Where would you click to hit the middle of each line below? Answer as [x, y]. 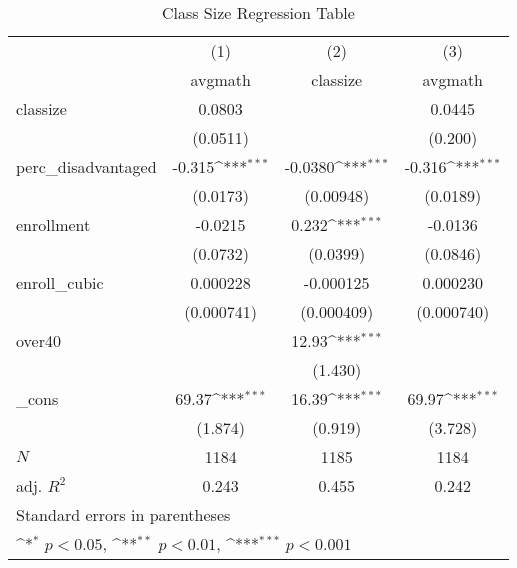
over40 [38, 340]
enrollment [53, 224]
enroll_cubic [60, 282]
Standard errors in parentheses [123, 514]
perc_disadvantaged [86, 166]
